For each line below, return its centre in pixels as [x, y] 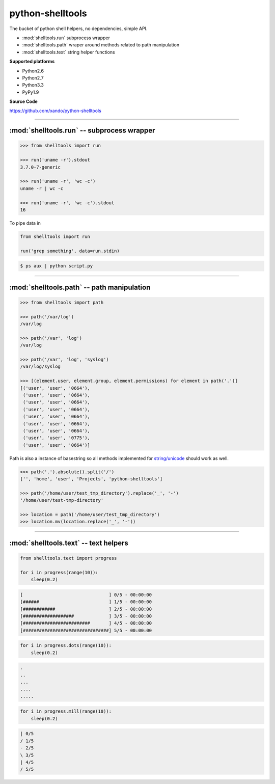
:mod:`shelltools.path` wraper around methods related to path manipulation [101, 45]
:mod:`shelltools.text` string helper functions [69, 52]
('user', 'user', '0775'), [57, 438]
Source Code [23, 101]
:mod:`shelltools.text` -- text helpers [69, 543]
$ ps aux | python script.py [57, 266]
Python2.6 [33, 71]
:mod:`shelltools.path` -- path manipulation [80, 287]
